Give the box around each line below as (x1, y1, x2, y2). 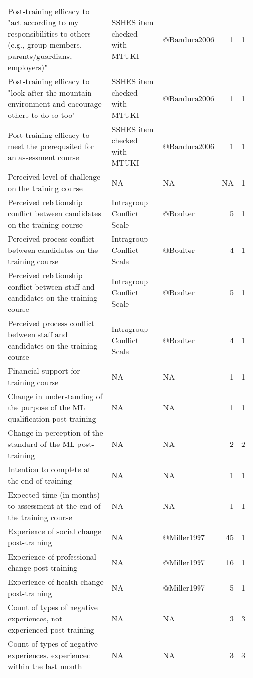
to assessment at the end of (8, 500, 101, 511)
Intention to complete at (8, 464, 91, 475)
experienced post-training (8, 624, 94, 635)
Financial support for (8, 365, 80, 376)
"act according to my (8, 17, 79, 28)
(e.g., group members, (8, 39, 82, 50)
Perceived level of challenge (8, 171, 101, 182)
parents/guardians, (8, 50, 72, 61)
